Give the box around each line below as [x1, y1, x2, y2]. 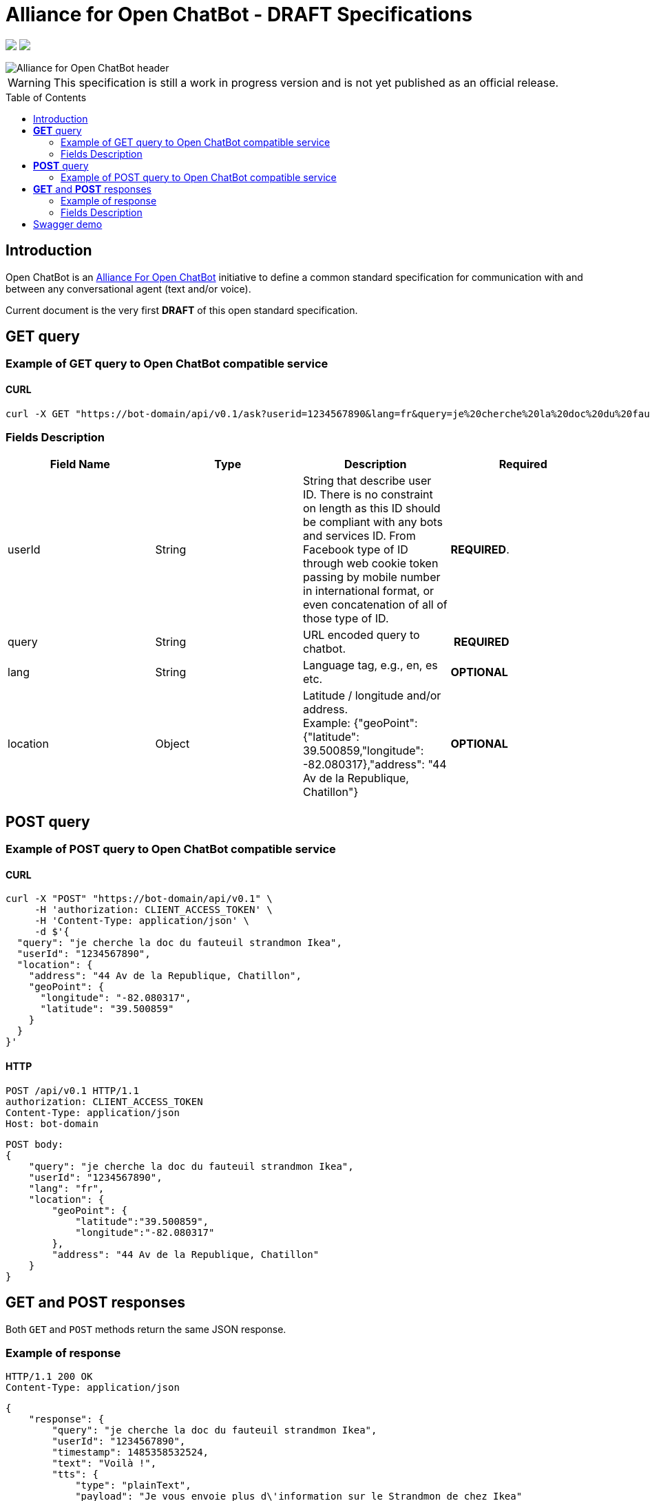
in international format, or [303, 584, 434, 598]
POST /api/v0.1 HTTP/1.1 [6, 1084, 139, 1096]
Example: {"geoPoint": [303, 716, 418, 731]
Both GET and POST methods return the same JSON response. [6, 1323, 286, 1335]
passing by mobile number [303, 570, 441, 585]
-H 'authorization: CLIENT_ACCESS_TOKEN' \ [34, 904, 273, 916]
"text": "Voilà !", [52, 1458, 157, 1469]
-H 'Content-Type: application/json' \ [34, 915, 250, 927]
